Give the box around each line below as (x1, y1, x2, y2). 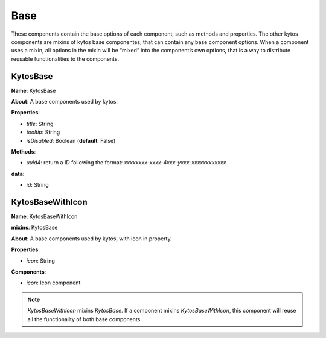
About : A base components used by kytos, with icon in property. (11, 235, 172, 242)
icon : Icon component (26, 279, 81, 286)
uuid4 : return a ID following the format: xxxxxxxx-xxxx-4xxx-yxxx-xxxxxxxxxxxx (26, 159, 226, 166)
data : (11, 170, 25, 177)
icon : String (26, 257, 56, 264)
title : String (26, 120, 54, 127)
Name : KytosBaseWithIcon (11, 213, 78, 220)
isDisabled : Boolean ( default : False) (26, 137, 116, 144)
